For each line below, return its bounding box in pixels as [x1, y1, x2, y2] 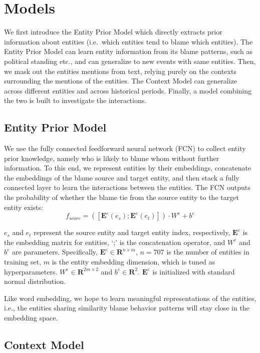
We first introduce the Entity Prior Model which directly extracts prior [4, 26, 222, 37]
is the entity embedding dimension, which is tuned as [52, 256, 215, 267]
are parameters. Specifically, [12, 246, 98, 257]
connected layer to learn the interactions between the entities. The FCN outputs [4, 182, 250, 192]
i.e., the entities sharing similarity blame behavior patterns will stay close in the [4, 302, 249, 313]
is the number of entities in [166, 246, 249, 257]
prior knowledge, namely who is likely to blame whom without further [4, 152, 219, 163]
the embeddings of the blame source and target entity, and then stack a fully [4, 172, 239, 182]
